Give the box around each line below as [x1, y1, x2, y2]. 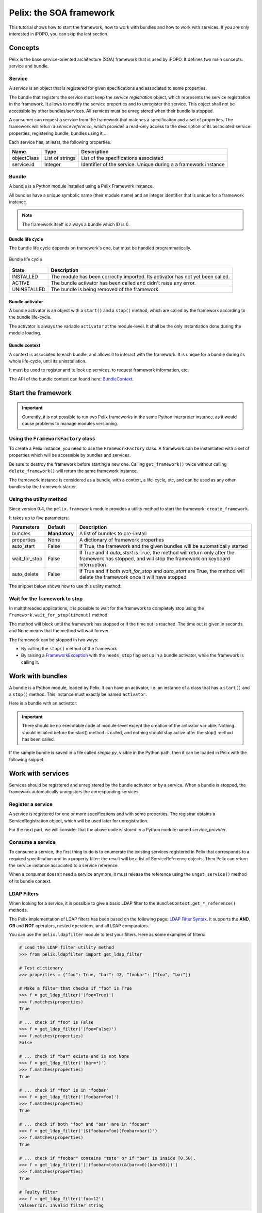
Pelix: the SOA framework [9, 7, 115, 18]
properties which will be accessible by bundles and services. [9, 452, 131, 458]
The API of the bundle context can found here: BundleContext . [9, 376, 134, 382]
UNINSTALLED [12, 286, 46, 293]
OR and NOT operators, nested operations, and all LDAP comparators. [9, 923, 149, 929]
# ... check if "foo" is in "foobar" [19, 1087, 109, 1093]
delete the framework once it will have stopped [79, 574, 187, 580]
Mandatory [48, 530, 74, 537]
